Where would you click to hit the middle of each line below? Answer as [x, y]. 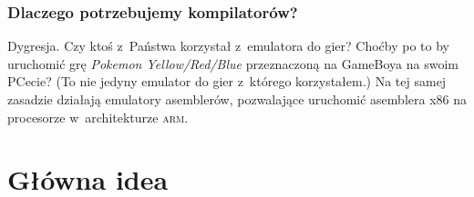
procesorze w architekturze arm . [98, 117]
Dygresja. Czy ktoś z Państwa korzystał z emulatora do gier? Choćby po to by [229, 46]
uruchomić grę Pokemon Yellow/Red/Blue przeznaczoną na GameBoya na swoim [233, 63]
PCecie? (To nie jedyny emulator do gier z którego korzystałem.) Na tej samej [227, 81]
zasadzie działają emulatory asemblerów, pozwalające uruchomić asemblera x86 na [237, 99]
